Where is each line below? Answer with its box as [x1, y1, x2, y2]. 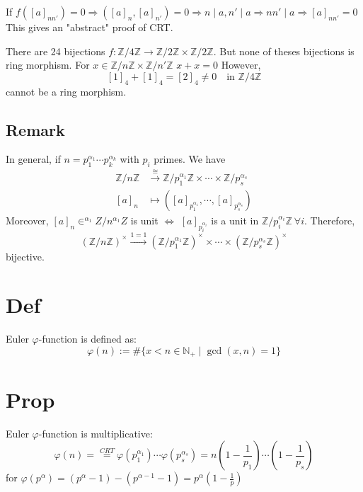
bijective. [6, 248, 45, 263]
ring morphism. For [6, 57, 90, 72]
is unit [130, 212, 159, 227]
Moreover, [6, 212, 49, 227]
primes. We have [154, 151, 226, 166]
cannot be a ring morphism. [6, 84, 127, 98]
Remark [6, 118, 65, 140]
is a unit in [211, 212, 259, 227]
